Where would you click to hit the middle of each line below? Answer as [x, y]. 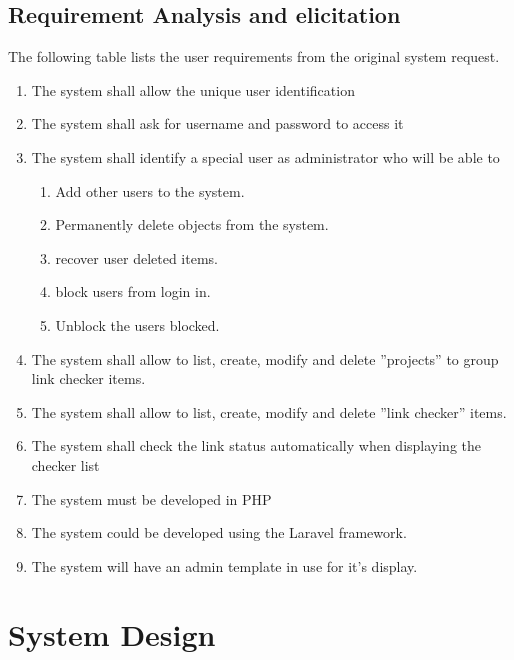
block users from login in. [133, 291]
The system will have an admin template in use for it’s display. [224, 565]
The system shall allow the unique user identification [193, 89]
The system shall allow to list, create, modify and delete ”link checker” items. [269, 411]
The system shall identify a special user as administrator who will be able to [265, 156]
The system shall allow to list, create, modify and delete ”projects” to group [265, 358]
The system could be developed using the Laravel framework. [219, 532]
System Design [112, 634]
